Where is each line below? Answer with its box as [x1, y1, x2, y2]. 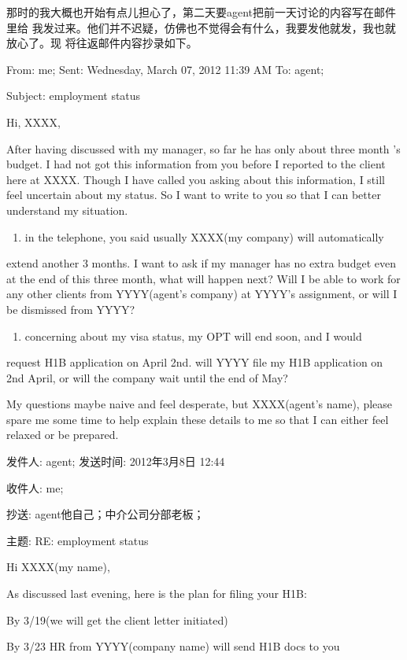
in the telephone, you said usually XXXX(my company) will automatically [24, 228, 384, 245]
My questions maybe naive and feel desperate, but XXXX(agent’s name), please [6, 396, 393, 412]
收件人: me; [6, 479, 64, 496]
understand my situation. [6, 201, 128, 218]
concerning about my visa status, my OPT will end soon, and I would [24, 327, 362, 344]
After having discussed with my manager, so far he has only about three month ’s [6, 140, 401, 157]
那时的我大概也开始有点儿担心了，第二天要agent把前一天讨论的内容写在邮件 [6, 4, 397, 20]
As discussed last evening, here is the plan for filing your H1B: [6, 585, 307, 602]
